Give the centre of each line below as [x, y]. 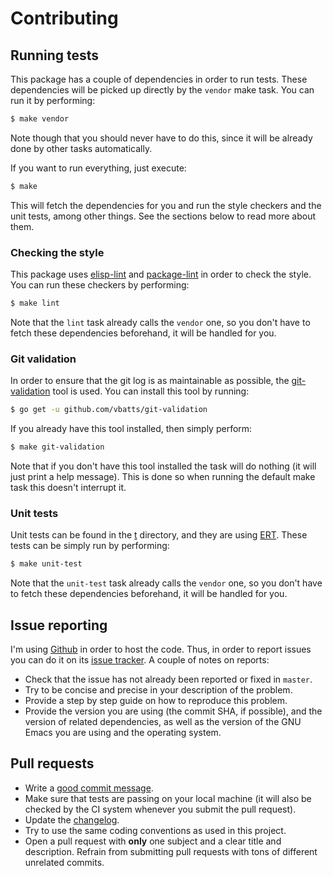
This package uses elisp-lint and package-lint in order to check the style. [161, 274]
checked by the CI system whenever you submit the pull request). [160, 809]
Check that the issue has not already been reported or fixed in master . [168, 679]
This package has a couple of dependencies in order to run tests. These [159, 79]
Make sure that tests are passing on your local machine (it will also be [168, 798]
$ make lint [35, 303]
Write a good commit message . [89, 788]
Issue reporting [59, 625]
